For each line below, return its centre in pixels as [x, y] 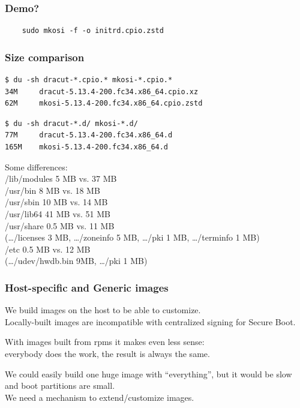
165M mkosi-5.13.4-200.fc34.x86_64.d [87, 147]
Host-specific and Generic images [87, 287]
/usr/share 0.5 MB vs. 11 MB [60, 225]
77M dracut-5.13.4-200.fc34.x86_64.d [89, 135]
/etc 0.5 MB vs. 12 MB [48, 249]
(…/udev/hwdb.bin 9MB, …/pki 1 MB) [76, 261]
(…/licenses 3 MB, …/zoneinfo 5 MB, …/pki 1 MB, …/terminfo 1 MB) [132, 237]
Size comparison [45, 57]
